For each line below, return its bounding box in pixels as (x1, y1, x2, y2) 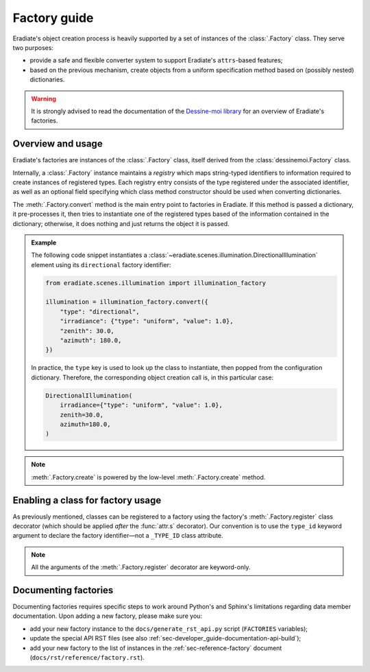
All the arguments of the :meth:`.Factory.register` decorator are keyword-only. (31, 563, 251, 571)
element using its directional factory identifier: (31, 260, 171, 269)
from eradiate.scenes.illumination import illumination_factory (45, 279, 267, 287)
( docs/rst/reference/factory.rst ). (29, 654, 145, 662)
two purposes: (12, 43, 54, 51)
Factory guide (12, 10, 94, 25)
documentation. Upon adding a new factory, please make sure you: (12, 612, 202, 620)
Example (31, 238, 57, 247)
